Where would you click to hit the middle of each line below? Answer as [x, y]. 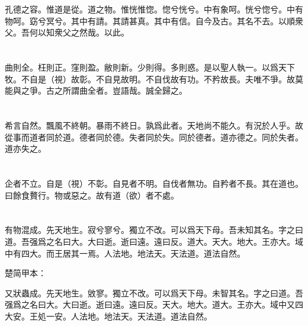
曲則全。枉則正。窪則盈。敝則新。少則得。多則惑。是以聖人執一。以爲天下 [150, 67]
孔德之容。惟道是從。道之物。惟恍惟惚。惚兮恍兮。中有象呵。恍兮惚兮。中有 [154, 9]
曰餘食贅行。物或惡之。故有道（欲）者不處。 [92, 195]
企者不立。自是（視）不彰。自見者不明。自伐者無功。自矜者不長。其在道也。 [154, 183]
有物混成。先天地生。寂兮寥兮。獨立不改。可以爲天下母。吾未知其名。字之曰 [154, 230]
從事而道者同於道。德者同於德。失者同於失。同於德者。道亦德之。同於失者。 [154, 137]
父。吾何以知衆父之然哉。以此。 [67, 32]
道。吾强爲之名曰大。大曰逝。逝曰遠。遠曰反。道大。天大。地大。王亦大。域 [154, 242]
